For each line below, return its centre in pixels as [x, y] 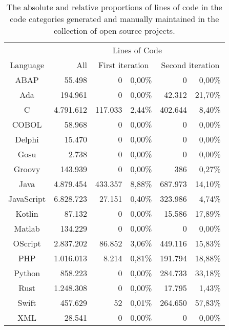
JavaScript [27, 199]
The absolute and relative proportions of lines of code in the [114, 7]
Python [27, 273]
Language [27, 65]
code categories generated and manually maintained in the [114, 19]
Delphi [27, 139]
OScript [27, 243]
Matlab [27, 228]
